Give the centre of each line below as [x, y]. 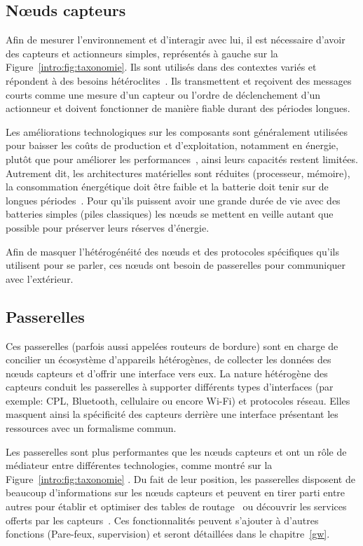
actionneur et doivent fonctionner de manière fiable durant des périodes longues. [178, 108]
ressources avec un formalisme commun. [91, 428]
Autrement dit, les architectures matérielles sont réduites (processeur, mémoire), [178, 173]
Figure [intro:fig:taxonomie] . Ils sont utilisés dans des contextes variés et [161, 67]
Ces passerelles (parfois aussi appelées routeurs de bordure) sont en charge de [172, 345]
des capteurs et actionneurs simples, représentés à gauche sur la [142, 53]
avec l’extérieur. [40, 278]
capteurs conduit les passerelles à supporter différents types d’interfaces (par [170, 387]
